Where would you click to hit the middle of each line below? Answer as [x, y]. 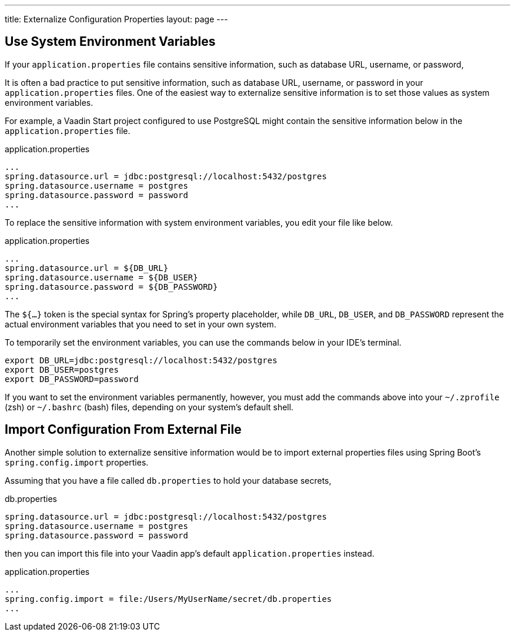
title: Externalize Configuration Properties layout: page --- [116, 19]
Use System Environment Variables [110, 42]
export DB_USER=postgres [62, 369]
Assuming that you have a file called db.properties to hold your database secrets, [168, 480]
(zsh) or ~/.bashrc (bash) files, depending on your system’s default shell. [149, 407]
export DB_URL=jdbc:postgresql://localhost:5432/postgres [141, 360]
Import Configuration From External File [123, 430]
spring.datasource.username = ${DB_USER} [101, 277]
